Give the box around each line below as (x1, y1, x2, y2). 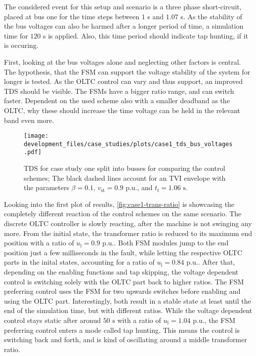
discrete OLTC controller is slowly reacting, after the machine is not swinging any (4, 218, 252, 229)
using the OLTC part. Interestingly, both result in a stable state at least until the (4, 295, 251, 306)
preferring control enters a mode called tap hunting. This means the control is (4, 324, 240, 335)
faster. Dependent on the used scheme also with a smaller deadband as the (4, 95, 230, 106)
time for (4, 30, 28, 40)
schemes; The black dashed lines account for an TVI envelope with (24, 172, 226, 183)
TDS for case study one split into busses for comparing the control (24, 163, 225, 173)
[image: (24, 132, 49, 140)
